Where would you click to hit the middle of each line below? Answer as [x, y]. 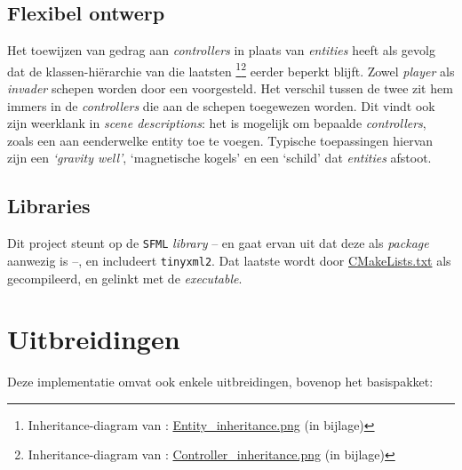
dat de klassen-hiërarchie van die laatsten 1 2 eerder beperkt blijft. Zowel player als [231, 69]
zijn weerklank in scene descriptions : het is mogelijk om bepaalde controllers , [217, 123]
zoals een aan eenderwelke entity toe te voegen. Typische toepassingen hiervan [220, 140]
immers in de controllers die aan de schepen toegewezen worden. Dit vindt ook [221, 105]
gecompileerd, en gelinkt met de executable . [125, 278]
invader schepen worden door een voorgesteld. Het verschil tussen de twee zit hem [230, 88]
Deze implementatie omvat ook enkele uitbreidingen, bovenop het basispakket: [220, 382]
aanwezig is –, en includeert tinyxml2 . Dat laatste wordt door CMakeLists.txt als [229, 260]
